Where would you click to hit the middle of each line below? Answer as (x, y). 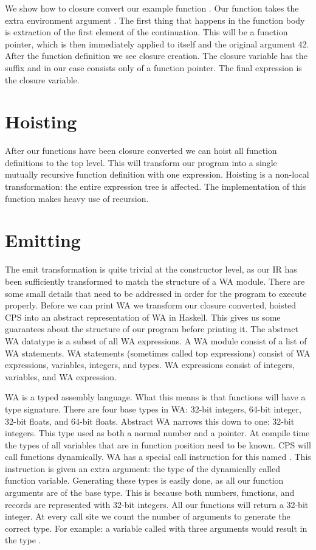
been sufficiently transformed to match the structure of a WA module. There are (155, 281)
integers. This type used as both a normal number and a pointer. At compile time (157, 433)
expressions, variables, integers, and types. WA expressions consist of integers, (150, 365)
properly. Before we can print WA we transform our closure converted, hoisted (151, 305)
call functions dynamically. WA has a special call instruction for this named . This (158, 457)
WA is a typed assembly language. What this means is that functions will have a (155, 397)
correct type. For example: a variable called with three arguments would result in (156, 528)
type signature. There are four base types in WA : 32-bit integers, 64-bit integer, (153, 409)
